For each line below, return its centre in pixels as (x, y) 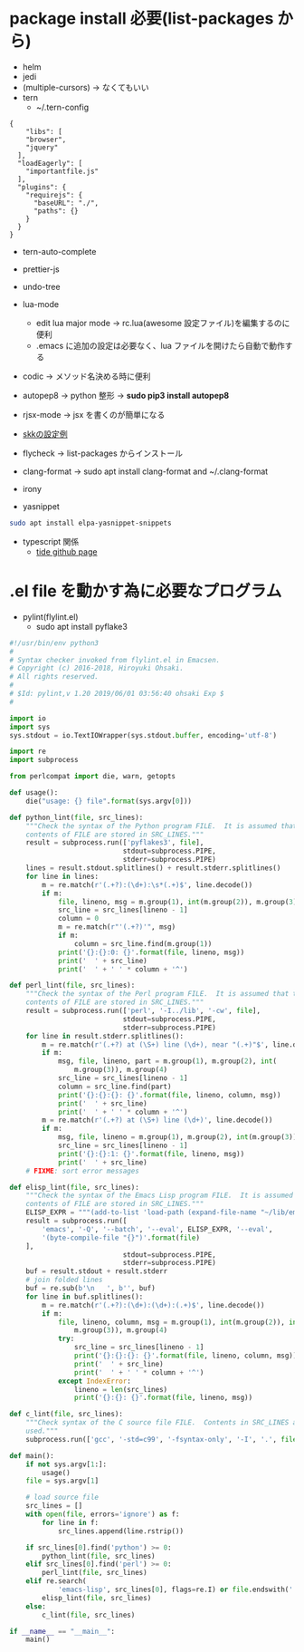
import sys (30, 727)
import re (28, 752)
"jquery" (42, 147)
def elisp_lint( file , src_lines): (75, 1187)
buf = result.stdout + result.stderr (97, 1271)
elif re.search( (57, 1581)
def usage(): (34, 793)
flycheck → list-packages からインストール (103, 453)
